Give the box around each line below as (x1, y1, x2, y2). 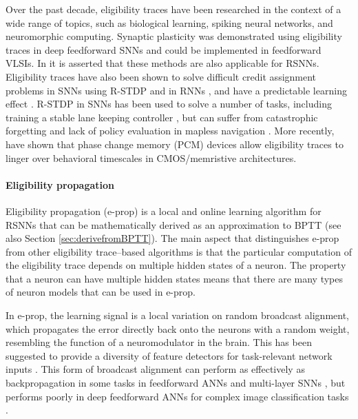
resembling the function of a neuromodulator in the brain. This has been (6, 335, 312, 349)
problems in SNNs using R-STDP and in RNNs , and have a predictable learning (6, 83, 347, 97)
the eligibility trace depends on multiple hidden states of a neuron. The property (6, 258, 346, 272)
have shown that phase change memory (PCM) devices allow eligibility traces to (6, 136, 344, 151)
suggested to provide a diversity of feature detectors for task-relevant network (6, 348, 333, 362)
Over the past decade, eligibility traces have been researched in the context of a (6, 2, 341, 16)
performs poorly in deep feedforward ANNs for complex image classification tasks (6, 389, 349, 403)
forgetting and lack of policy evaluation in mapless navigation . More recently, (6, 123, 335, 138)
